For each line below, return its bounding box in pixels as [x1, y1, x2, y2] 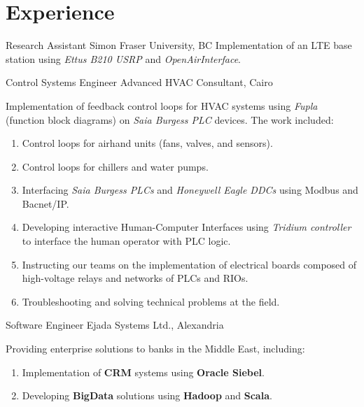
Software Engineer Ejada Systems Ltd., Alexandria [6, 317, 224, 332]
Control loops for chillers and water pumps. [22, 159, 209, 173]
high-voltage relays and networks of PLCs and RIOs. [22, 271, 248, 285]
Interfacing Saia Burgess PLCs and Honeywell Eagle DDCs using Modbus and [22, 183, 358, 197]
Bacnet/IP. [22, 196, 69, 210]
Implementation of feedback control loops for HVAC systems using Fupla [6, 98, 318, 113]
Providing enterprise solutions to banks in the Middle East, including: [6, 341, 305, 356]
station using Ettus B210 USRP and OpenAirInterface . [6, 51, 241, 66]
